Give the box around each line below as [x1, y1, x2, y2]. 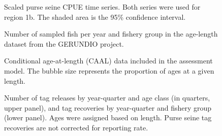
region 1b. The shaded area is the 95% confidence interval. [4, 11, 186, 22]
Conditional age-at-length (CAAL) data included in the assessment [4, 55, 213, 66]
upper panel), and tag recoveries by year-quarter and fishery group [4, 102, 212, 113]
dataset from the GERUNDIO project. [4, 38, 124, 49]
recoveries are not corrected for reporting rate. [4, 122, 148, 132]
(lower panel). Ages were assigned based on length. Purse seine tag [4, 112, 212, 123]
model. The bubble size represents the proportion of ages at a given [4, 65, 214, 76]
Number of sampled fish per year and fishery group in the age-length [4, 28, 218, 39]
